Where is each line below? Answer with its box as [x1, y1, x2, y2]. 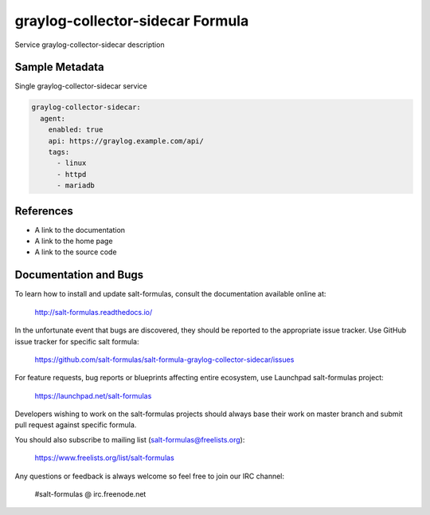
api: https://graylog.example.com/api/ [48, 136, 205, 145]
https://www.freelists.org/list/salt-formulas [34, 453, 174, 462]
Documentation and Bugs [14, 268, 143, 282]
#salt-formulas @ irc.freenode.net [34, 489, 147, 499]
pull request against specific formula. [14, 420, 137, 430]
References [14, 204, 73, 218]
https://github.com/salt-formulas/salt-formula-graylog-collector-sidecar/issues [34, 355, 295, 364]
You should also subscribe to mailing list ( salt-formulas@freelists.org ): [14, 434, 245, 444]
